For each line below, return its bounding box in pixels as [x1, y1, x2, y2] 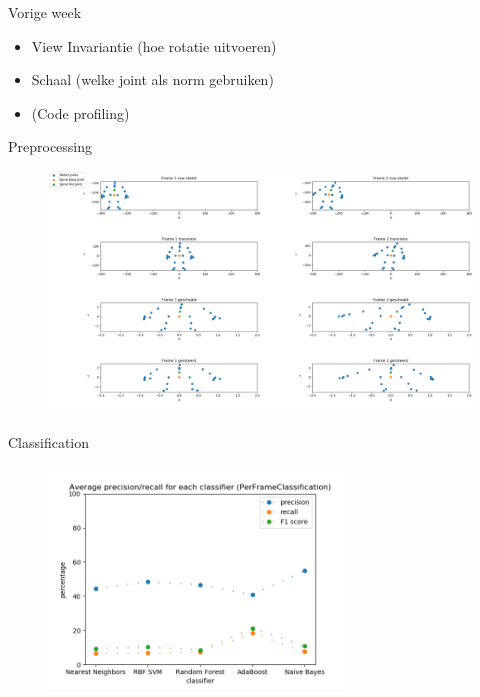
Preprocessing [8, 136, 93, 157]
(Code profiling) [31, 102, 130, 123]
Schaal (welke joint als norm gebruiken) [31, 69, 274, 90]
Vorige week [8, 2, 82, 22]
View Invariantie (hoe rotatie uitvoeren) [31, 35, 277, 56]
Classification [8, 432, 90, 453]
